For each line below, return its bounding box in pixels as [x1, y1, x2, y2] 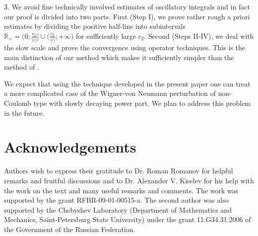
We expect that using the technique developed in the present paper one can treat [4, 78, 251, 88]
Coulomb [4, 98, 31, 108]
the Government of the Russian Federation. [4, 224, 135, 234]
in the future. [4, 107, 45, 118]
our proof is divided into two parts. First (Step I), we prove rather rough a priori [4, 11, 250, 21]
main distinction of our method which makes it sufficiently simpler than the [4, 52, 234, 62]
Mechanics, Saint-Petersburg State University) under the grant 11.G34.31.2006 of [4, 214, 251, 225]
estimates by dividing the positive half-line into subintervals [4, 21, 186, 31]
